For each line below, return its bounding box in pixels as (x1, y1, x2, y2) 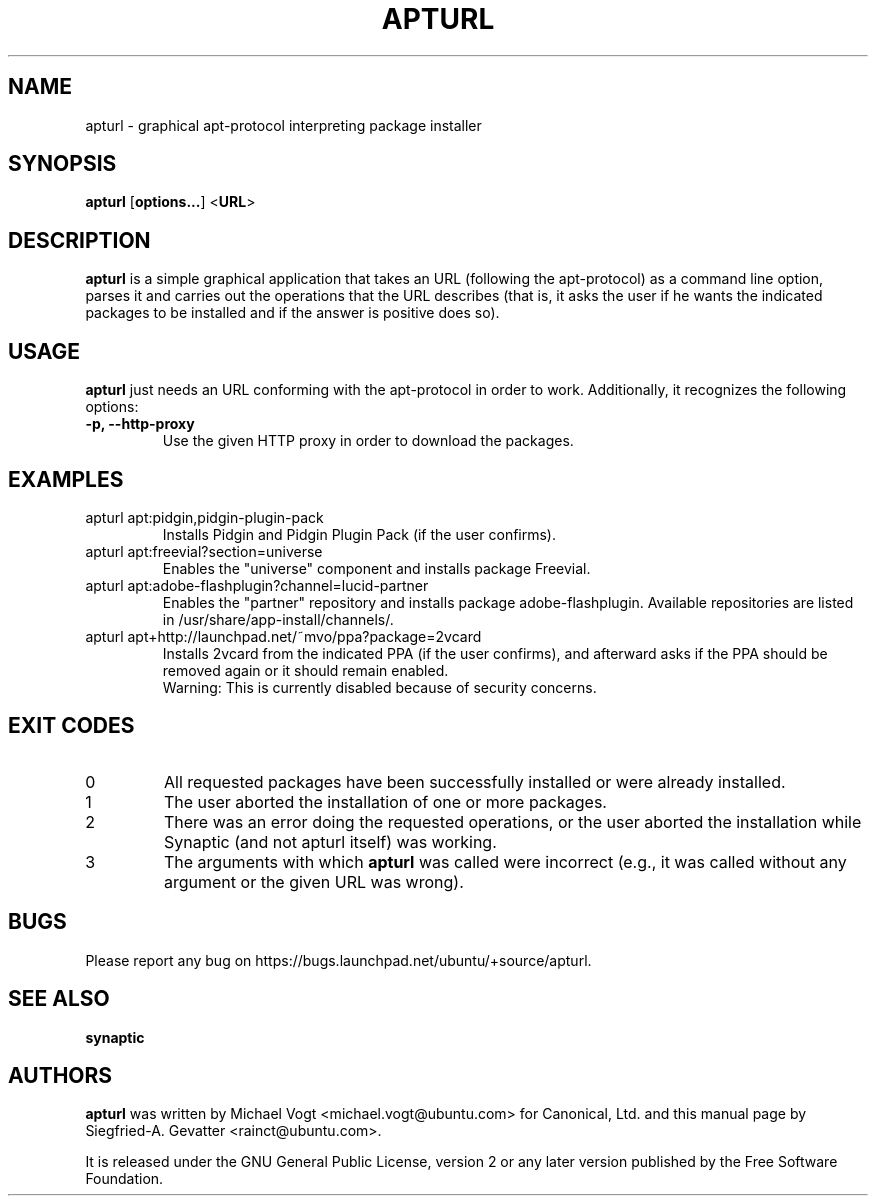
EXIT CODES (8, 713, 135, 739)
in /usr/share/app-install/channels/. (162, 610, 394, 628)
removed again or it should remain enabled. (162, 661, 449, 679)
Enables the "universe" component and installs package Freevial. (162, 559, 591, 577)
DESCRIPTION (8, 227, 151, 253)
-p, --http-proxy (85, 415, 195, 433)
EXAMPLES (8, 466, 124, 492)
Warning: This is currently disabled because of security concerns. (162, 678, 597, 696)
